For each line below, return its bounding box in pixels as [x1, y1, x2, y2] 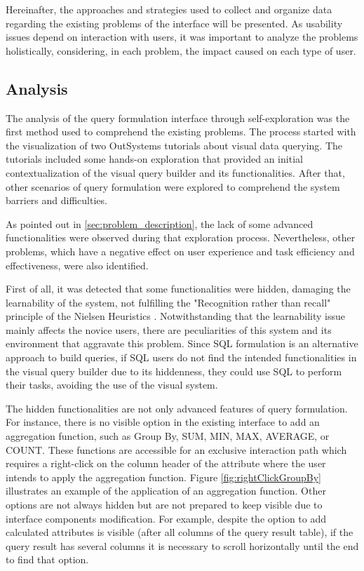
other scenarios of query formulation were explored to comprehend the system [6, 179, 340, 194]
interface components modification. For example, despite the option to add [6, 511, 327, 525]
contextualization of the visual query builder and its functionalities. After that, [6, 165, 345, 180]
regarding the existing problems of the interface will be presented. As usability [6, 15, 343, 30]
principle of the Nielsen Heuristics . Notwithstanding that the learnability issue [6, 309, 346, 323]
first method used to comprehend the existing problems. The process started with [6, 124, 356, 139]
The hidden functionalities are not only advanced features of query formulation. [6, 401, 348, 415]
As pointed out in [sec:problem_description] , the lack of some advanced [6, 216, 314, 231]
